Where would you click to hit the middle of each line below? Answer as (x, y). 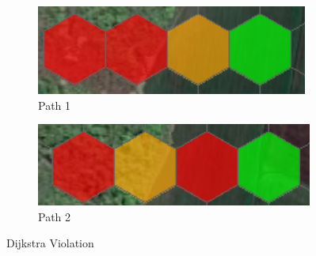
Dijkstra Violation (50, 243)
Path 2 (55, 216)
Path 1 (55, 105)
